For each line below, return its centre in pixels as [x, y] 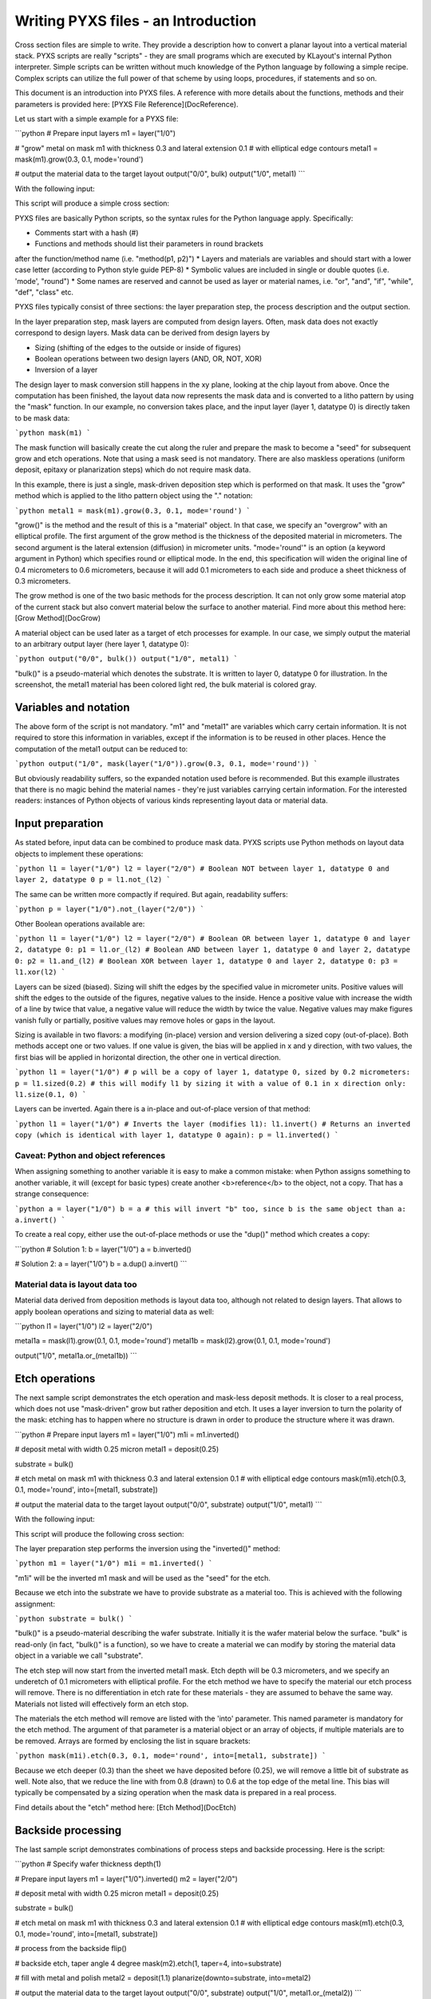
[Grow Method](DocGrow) [58, 618]
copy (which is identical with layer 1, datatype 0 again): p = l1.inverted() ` [177, 1135]
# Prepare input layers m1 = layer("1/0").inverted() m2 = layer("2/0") [127, 1878]
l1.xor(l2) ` [40, 972]
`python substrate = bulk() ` [74, 1618]
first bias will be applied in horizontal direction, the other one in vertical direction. [148, 1057]
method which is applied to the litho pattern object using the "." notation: [134, 496]
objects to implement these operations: [79, 854]
